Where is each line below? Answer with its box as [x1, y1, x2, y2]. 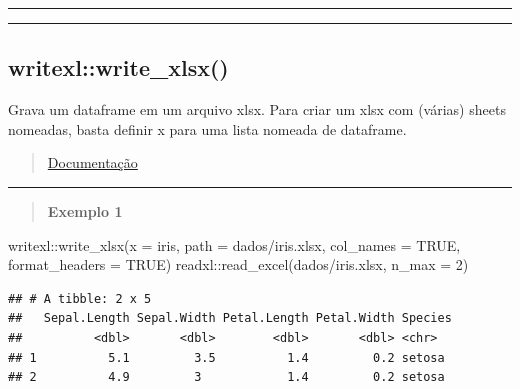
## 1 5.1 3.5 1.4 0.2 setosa [8, 350, 445, 365]
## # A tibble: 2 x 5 [8, 291, 152, 306]
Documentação [47, 152, 138, 173]
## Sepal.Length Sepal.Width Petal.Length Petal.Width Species [8, 311, 452, 326]
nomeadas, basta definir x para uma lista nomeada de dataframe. [8, 118, 407, 139]
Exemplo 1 [47, 200, 123, 221]
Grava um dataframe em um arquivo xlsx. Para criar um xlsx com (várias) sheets [8, 99, 506, 120]
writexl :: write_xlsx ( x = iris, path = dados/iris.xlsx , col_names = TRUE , [8, 234, 461, 255]
